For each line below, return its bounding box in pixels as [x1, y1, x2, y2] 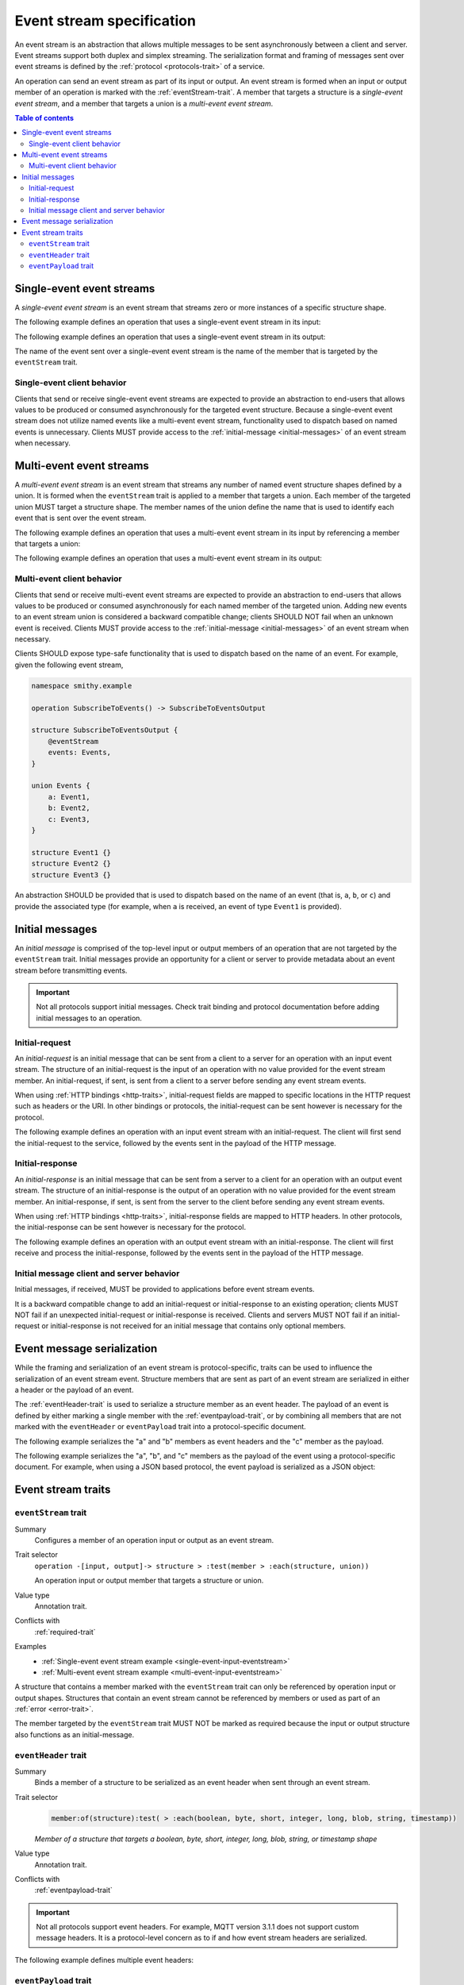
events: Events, [48, 748, 111, 757]
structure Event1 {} [31, 848, 111, 857]
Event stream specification [14, 12, 196, 29]
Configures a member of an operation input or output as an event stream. [34, 1535, 274, 1544]
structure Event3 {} [31, 870, 111, 879]
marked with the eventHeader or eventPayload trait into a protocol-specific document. [14, 1422, 307, 1432]
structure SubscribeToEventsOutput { [31, 726, 178, 734]
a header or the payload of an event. [14, 1386, 134, 1395]
